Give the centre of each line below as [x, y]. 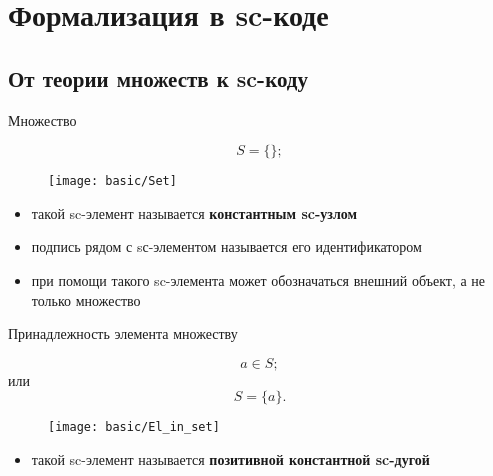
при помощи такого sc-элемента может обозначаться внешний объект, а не [258, 280]
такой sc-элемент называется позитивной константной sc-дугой [230, 459]
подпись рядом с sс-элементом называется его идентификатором [226, 246]
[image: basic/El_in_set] [134, 427]
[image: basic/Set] [112, 181]
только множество [86, 299]
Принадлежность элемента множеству [123, 333]
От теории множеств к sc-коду [158, 77]
